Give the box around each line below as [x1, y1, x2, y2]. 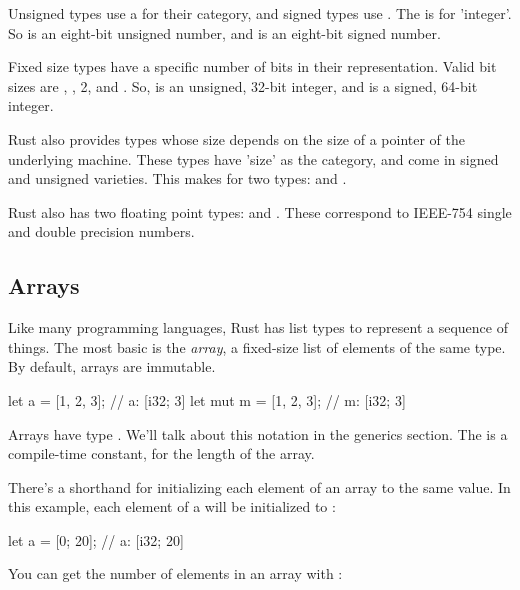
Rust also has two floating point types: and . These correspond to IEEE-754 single [8, 201, 512, 222]
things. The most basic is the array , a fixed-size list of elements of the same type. [8, 336, 506, 357]
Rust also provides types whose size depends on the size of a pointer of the [8, 128, 466, 149]
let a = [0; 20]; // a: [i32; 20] [8, 529, 184, 550]
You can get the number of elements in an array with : [8, 563, 343, 584]
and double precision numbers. [8, 221, 195, 242]
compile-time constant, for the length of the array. [8, 443, 315, 464]
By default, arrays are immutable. [8, 356, 216, 377]
